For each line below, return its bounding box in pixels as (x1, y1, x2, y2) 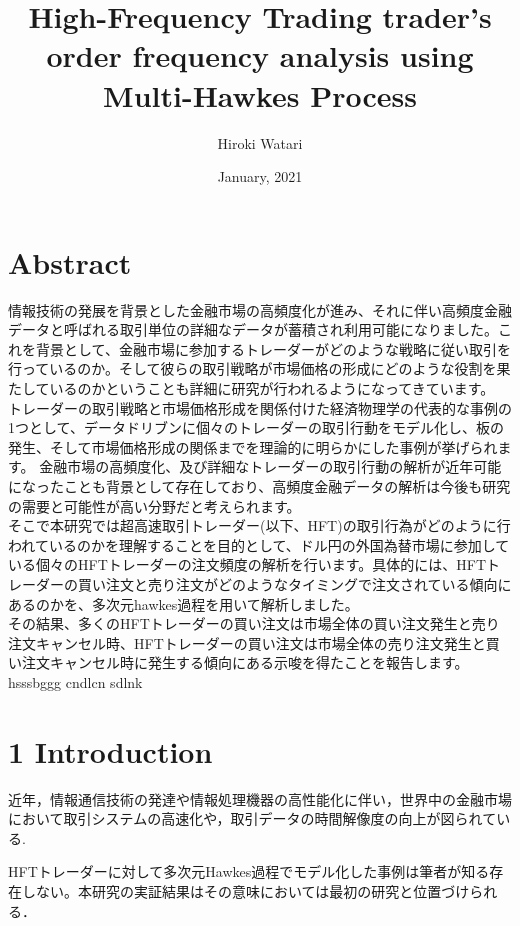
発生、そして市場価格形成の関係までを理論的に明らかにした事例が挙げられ (8, 436, 498, 457)
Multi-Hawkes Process (103, 74, 417, 115)
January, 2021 (217, 166, 303, 187)
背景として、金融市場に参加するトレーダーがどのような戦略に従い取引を (35, 338, 511, 359)
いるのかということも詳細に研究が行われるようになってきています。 (49, 378, 495, 398)
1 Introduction (8, 730, 213, 771)
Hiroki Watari (217, 132, 303, 153)
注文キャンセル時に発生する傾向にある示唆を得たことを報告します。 (21, 652, 469, 673)
